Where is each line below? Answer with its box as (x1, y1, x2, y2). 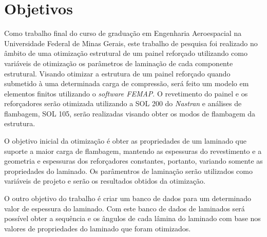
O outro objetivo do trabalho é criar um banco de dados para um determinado (4, 193, 252, 204)
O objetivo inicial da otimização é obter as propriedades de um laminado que (4, 135, 246, 146)
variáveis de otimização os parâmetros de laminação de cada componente (4, 57, 233, 68)
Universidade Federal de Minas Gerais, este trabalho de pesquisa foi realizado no (4, 37, 258, 48)
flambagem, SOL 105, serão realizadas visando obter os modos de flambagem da (4, 108, 256, 118)
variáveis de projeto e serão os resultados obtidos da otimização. (4, 175, 205, 186)
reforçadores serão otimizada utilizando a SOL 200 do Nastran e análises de (4, 98, 242, 109)
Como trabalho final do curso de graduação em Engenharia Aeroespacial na (4, 28, 242, 38)
